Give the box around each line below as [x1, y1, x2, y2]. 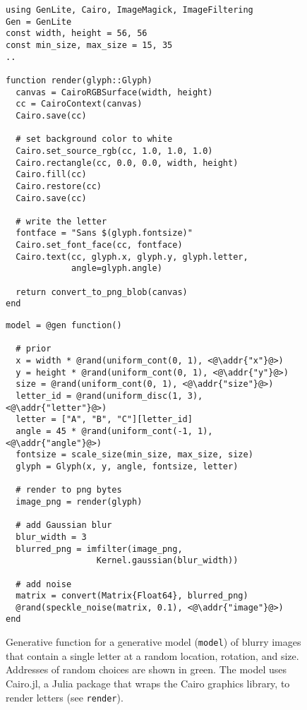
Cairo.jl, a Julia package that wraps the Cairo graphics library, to [6, 675, 290, 690]
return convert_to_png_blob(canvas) [16, 287, 188, 297]
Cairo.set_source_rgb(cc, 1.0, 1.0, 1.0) [16, 145, 213, 156]
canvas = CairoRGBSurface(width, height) [16, 87, 213, 97]
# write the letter [16, 216, 107, 227]
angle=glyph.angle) [71, 263, 162, 274]
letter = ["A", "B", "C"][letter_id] [16, 414, 193, 425]
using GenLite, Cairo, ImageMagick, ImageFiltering [6, 5, 253, 15]
